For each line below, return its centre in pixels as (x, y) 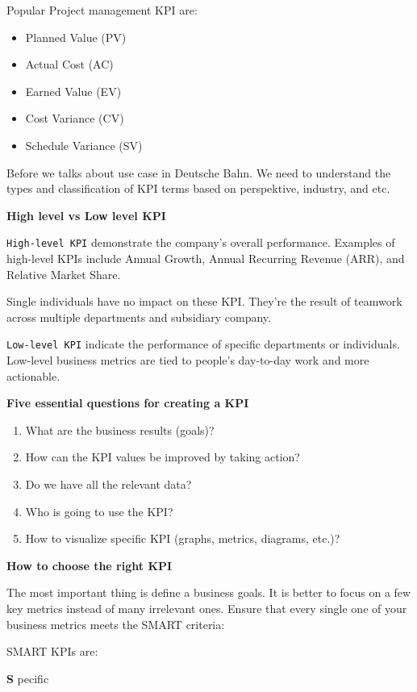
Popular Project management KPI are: (102, 10)
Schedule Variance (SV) (84, 145)
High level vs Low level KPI (86, 215)
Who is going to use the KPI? (99, 511)
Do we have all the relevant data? (108, 484)
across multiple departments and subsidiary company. (139, 317)
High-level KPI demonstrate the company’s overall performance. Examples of (201, 242)
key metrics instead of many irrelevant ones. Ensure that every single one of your (207, 608)
